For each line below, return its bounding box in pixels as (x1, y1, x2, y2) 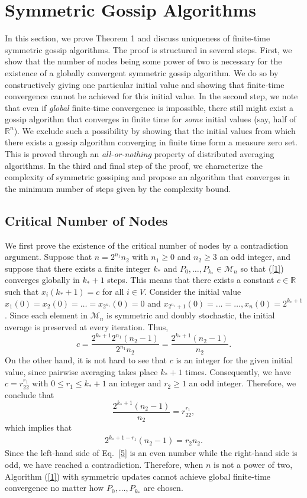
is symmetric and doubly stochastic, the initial (106, 309, 275, 321)
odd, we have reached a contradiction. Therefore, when (5, 458, 203, 471)
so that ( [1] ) (240, 262, 284, 274)
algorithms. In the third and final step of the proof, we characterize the (5, 159, 263, 171)
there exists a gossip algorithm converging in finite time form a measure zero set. (5, 136, 298, 148)
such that (5, 285, 39, 298)
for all (102, 285, 124, 298)
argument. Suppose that (5, 250, 92, 263)
